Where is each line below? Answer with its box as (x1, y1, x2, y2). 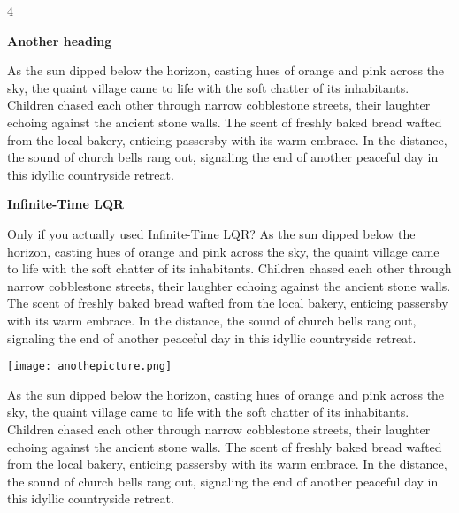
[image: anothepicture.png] (7, 360, 172, 373)
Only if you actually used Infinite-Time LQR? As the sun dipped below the (7, 224, 416, 242)
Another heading (7, 31, 112, 50)
